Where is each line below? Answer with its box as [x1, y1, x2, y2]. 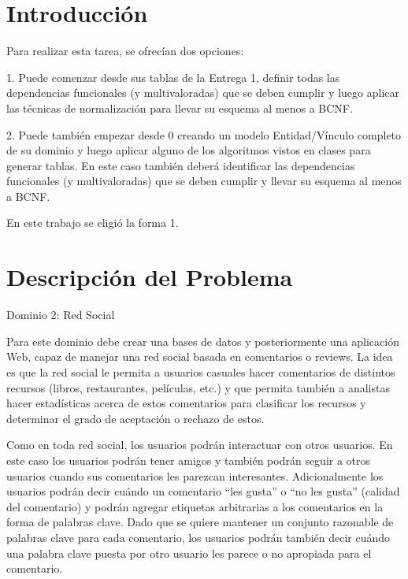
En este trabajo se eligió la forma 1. [6, 214, 179, 231]
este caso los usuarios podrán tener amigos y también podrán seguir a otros [6, 451, 371, 468]
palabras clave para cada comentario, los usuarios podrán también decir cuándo [6, 529, 391, 545]
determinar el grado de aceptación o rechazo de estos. [6, 410, 265, 426]
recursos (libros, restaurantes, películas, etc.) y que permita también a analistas [6, 379, 390, 395]
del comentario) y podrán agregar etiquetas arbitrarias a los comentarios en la [6, 498, 384, 514]
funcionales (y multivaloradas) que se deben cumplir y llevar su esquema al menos [6, 173, 402, 189]
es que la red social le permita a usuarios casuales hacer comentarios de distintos [6, 363, 395, 380]
